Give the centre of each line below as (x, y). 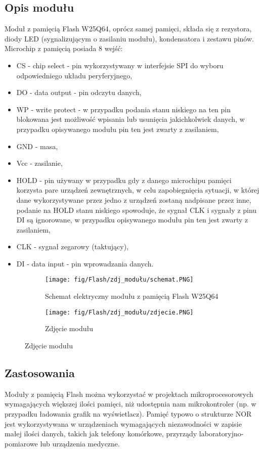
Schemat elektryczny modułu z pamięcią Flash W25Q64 (132, 296)
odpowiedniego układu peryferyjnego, (74, 75)
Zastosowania (40, 372)
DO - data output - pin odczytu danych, (79, 92)
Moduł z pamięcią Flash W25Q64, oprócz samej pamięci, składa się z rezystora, (128, 29)
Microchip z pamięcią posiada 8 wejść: (64, 48)
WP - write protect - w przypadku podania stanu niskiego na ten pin (124, 109)
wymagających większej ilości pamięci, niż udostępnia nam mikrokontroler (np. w (130, 404)
